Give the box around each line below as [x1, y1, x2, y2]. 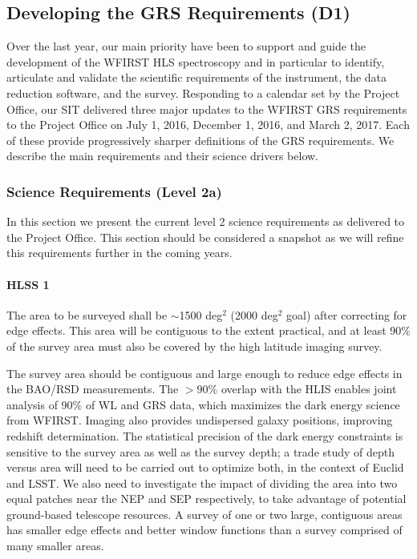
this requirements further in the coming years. [6, 244, 233, 261]
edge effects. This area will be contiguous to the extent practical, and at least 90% [6, 322, 411, 339]
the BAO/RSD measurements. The [6, 380, 179, 397]
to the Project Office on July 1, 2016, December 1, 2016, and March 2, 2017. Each [6, 116, 410, 133]
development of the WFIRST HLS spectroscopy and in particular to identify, [6, 53, 385, 70]
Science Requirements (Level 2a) [6, 181, 222, 201]
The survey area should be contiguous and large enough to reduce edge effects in [6, 364, 403, 381]
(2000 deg [230, 306, 278, 323]
